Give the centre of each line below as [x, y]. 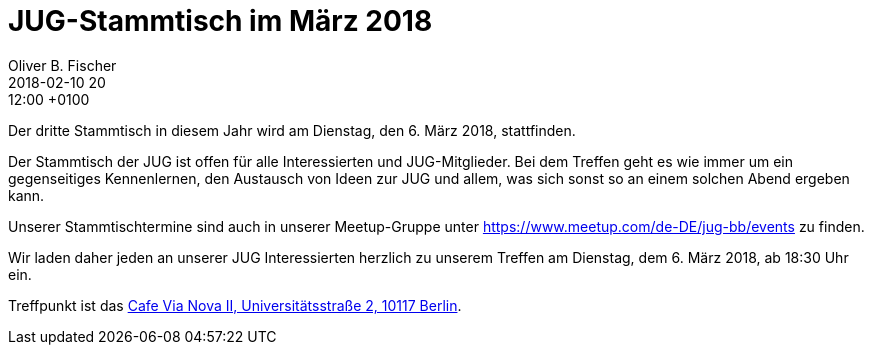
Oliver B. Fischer [62, 65]
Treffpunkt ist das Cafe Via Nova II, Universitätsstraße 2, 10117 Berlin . [235, 305]
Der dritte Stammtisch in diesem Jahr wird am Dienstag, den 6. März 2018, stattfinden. [292, 130]
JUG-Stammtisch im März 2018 [220, 21]
